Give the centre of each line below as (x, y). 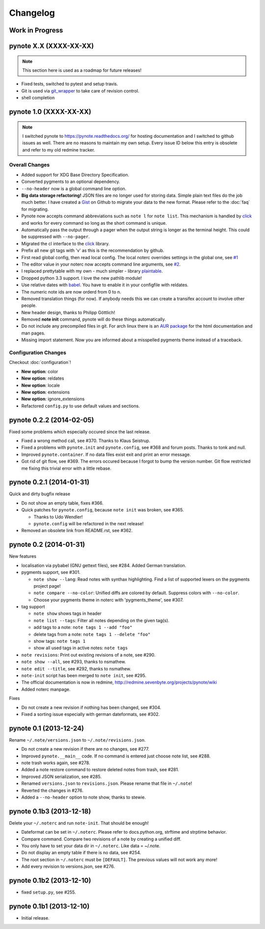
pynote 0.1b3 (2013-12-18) (50, 811)
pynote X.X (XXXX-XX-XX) (52, 46)
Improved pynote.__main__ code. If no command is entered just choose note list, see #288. (116, 756)
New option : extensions (46, 392)
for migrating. (35, 209)
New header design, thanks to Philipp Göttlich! (68, 312)
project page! (47, 586)
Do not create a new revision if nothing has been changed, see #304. (91, 707)
